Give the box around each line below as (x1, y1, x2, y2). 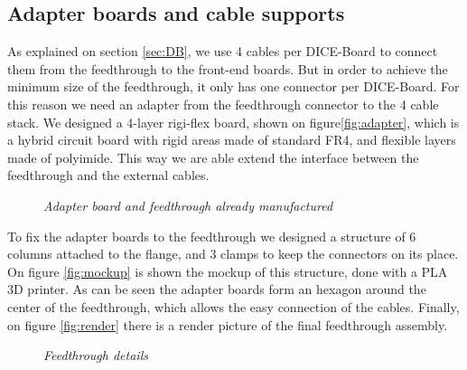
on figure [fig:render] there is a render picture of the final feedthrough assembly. (7, 315, 448, 334)
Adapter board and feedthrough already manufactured (43, 195, 333, 214)
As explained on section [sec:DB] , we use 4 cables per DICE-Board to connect (7, 42, 438, 61)
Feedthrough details (43, 346, 148, 365)
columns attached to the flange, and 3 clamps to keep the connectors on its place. (7, 244, 459, 263)
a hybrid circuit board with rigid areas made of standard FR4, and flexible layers (7, 130, 456, 149)
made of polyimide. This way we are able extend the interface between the (7, 147, 419, 166)
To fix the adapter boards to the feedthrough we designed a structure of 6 (7, 226, 416, 245)
